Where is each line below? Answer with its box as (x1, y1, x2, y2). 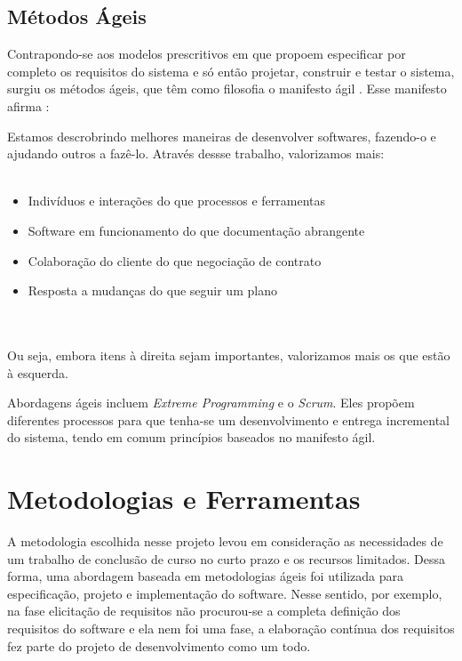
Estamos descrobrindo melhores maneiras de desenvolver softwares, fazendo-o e (7, 126, 436, 145)
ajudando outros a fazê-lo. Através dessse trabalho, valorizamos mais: (7, 144, 385, 163)
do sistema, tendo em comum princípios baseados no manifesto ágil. (7, 428, 376, 447)
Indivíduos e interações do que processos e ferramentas (28, 191, 326, 210)
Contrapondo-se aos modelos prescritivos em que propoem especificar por (7, 44, 406, 63)
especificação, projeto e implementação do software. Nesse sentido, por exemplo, (7, 584, 442, 602)
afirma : (7, 96, 50, 115)
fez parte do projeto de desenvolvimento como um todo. (7, 636, 311, 655)
